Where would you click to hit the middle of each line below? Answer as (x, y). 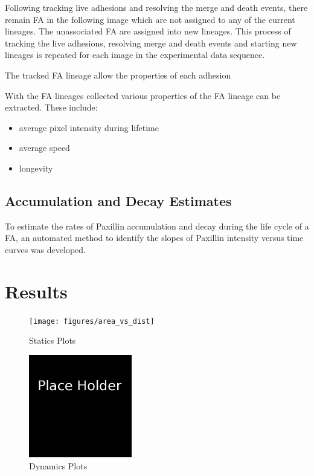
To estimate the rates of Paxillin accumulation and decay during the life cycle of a (157, 226)
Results (36, 291)
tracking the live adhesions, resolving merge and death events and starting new (151, 43)
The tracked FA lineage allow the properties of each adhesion (118, 75)
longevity (36, 168)
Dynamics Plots (58, 466)
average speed (44, 148)
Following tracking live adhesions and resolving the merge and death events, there (156, 7)
